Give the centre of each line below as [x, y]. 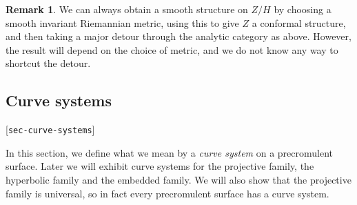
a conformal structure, [299, 22]
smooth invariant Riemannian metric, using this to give [122, 22]
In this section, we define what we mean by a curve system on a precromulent [170, 152]
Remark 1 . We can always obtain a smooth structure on [127, 9]
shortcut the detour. [48, 63]
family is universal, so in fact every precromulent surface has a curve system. [167, 193]
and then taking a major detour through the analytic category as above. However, [178, 36]
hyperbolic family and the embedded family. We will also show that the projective [178, 180]
